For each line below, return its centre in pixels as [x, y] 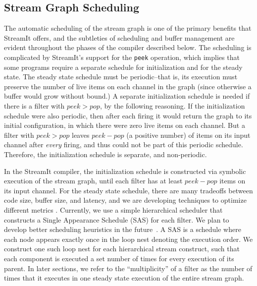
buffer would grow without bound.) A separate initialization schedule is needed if [127, 96]
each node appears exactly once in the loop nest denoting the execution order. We [128, 239]
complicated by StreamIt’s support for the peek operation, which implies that [122, 57]
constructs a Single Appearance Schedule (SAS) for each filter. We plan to [117, 219]
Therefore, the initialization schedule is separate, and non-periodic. [105, 154]
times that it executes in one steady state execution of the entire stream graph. [124, 278]
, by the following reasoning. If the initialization [172, 106]
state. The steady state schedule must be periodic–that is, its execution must [121, 77]
